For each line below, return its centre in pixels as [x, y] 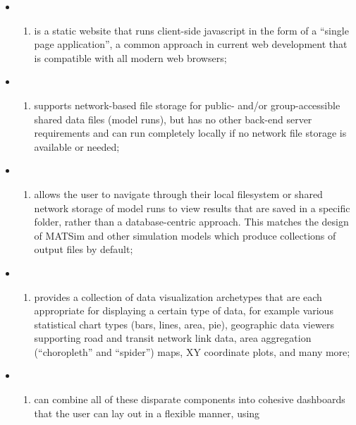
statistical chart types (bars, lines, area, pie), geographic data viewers [184, 324]
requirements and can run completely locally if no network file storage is [190, 133]
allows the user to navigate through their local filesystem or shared [178, 193]
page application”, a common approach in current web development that [191, 44]
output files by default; [84, 249]
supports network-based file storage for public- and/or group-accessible [187, 105]
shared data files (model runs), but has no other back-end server [173, 119]
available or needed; [77, 146]
